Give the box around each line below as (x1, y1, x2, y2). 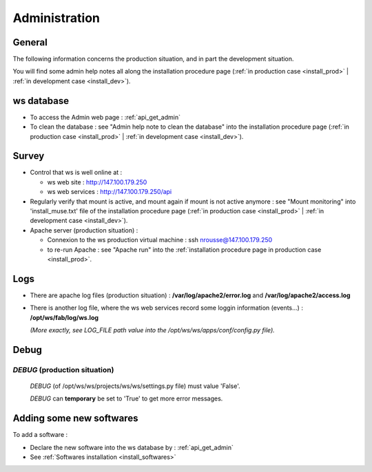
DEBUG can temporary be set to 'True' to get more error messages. (30, 394, 223, 403)
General (12, 36, 48, 48)
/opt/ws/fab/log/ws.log (30, 313, 99, 321)
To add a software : (12, 431, 68, 439)
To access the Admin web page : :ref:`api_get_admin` (30, 113, 180, 121)
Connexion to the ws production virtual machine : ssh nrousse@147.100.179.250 (47, 236, 273, 244)
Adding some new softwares (12, 413, 138, 425)
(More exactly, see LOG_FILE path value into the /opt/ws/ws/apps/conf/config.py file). (30, 326, 275, 334)
